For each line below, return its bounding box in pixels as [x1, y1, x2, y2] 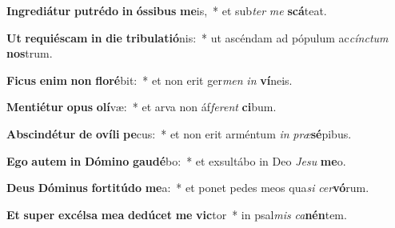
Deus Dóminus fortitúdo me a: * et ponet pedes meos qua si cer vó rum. [6, 179, 369, 196]
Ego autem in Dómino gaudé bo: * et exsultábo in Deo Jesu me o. [6, 152, 346, 169]
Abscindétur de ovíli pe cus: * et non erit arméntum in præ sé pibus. [6, 125, 352, 142]
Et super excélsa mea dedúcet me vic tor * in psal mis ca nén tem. [6, 206, 347, 222]
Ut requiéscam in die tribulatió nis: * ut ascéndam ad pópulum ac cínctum [6, 29, 389, 46]
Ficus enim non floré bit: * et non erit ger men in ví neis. [6, 71, 293, 88]
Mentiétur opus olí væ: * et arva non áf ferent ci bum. [6, 98, 277, 115]
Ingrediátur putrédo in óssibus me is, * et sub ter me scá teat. [6, 2, 327, 18]
